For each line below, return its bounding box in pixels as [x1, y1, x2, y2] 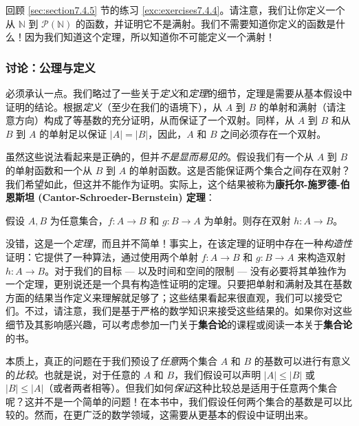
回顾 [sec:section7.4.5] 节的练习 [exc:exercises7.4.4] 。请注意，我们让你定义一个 [6, 3, 345, 17]
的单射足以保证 [39, 126, 107, 140]
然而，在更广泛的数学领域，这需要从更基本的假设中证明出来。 [34, 407, 314, 422]
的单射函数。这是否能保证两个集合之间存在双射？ [129, 162, 351, 177]
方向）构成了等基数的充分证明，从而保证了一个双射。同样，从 [14, 113, 294, 127]
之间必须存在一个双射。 [220, 126, 327, 140]
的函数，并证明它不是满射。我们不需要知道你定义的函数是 [76, 16, 336, 30]
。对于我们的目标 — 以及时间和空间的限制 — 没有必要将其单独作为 [45, 263, 347, 277]
